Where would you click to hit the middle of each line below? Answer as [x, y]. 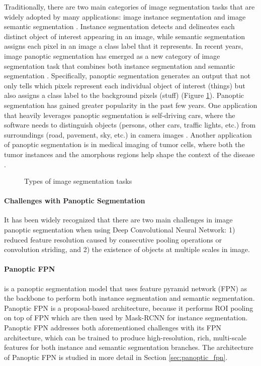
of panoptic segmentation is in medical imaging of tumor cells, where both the [124, 144]
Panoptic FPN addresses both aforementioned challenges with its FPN [113, 328]
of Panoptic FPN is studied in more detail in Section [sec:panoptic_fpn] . [116, 357]
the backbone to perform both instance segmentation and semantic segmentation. [129, 298]
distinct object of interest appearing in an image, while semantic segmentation [125, 36]
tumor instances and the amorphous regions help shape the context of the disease [129, 154]
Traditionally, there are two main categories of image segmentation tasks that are [129, 7]
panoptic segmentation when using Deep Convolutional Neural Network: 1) [120, 230]
